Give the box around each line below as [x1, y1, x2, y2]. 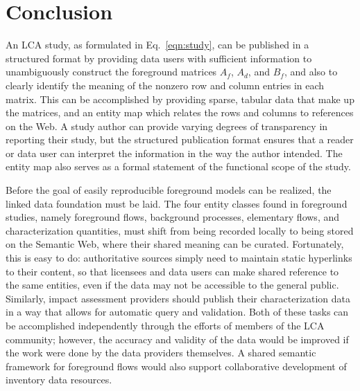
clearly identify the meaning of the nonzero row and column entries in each [6, 78, 325, 92]
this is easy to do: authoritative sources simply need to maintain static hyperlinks [6, 251, 352, 265]
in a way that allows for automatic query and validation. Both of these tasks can [6, 304, 349, 319]
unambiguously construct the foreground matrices [6, 64, 217, 79]
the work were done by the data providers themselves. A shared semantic [6, 345, 316, 360]
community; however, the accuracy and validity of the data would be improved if [6, 331, 349, 346]
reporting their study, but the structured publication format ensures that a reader [6, 132, 354, 147]
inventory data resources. [6, 372, 112, 387]
